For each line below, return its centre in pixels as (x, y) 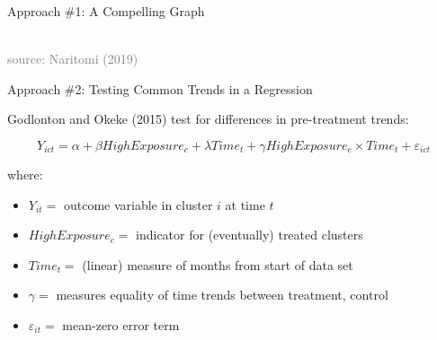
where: (25, 174)
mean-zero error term (121, 324)
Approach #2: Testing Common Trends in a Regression (160, 88)
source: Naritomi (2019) (73, 59)
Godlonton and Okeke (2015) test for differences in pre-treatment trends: (208, 119)
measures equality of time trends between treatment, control (222, 295)
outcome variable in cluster (138, 204)
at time (245, 204)
